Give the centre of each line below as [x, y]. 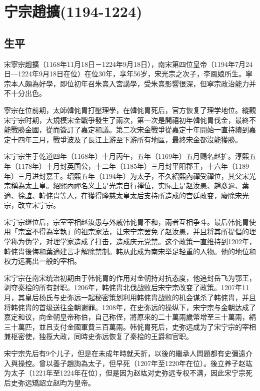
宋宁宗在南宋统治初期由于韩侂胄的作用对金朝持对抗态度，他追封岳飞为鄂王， [130, 277]
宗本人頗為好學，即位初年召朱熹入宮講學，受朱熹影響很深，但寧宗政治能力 [126, 83]
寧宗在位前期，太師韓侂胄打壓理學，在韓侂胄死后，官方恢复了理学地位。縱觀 [130, 110]
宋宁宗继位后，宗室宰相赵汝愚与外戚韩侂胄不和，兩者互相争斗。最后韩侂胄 [126, 221]
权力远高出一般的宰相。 [42, 261]
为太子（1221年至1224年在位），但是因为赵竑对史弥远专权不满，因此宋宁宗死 [128, 373]
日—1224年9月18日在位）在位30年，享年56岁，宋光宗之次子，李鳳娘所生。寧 [128, 74]
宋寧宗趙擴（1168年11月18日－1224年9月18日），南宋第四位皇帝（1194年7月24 [128, 64]
